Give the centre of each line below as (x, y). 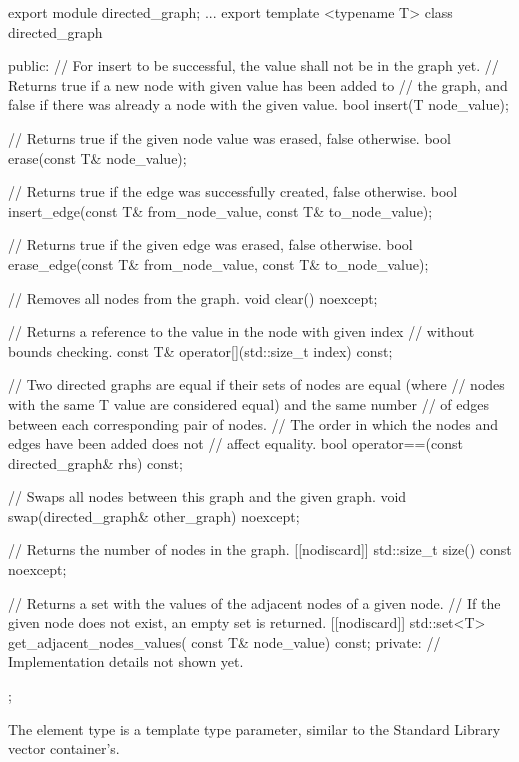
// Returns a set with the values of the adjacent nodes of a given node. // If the (254, 602)
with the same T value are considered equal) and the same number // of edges (249, 403)
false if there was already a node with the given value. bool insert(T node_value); (258, 104)
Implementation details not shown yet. (126, 661)
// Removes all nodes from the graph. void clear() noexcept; (193, 297)
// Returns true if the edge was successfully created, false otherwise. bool (233, 191)
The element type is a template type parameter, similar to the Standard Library (254, 728)
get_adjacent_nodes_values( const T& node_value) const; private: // (224, 641)
